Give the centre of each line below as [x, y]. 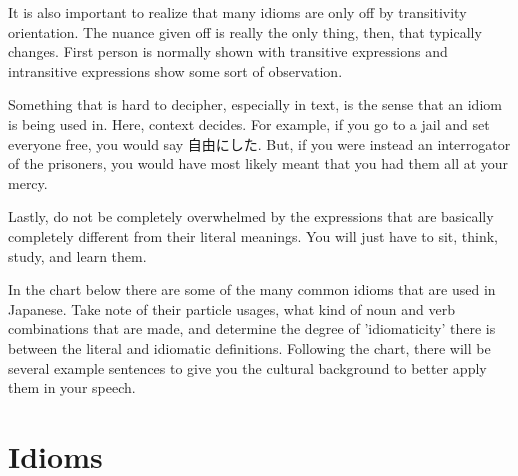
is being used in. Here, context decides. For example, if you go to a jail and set [249, 123]
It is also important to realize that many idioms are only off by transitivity [237, 12]
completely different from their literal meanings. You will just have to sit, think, [253, 235]
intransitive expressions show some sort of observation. [175, 70]
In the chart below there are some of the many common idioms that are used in [252, 289]
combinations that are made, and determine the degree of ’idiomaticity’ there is [252, 328]
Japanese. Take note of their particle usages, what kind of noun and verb [232, 308]
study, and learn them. [77, 255]
